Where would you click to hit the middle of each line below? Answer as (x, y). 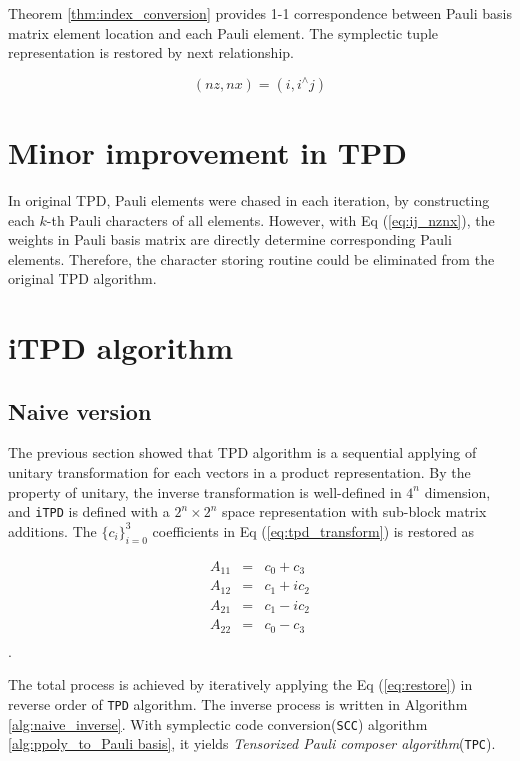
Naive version (80, 410)
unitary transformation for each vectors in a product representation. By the (239, 472)
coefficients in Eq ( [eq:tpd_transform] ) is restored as (313, 530)
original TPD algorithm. (82, 278)
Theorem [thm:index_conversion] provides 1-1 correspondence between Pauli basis (260, 13)
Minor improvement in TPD (207, 151)
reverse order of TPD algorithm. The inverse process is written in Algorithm (238, 703)
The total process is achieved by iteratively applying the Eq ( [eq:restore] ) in (240, 684)
